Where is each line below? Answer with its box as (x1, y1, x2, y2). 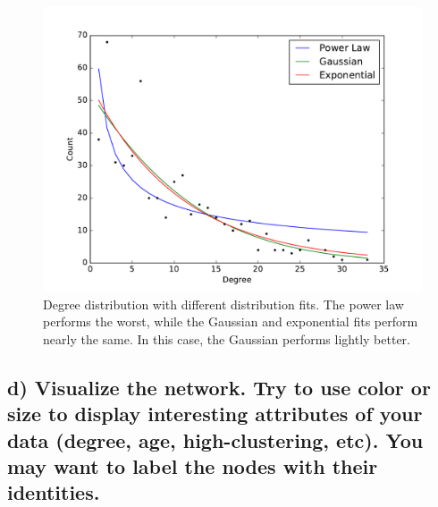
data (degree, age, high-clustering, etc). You (7, 426, 424, 453)
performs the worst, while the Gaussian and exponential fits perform (43, 312, 418, 331)
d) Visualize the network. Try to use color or (7, 373, 431, 401)
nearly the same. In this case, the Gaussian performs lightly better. (43, 329, 410, 348)
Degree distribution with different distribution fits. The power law (43, 294, 404, 313)
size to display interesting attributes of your (7, 400, 423, 427)
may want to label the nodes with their (7, 452, 378, 479)
